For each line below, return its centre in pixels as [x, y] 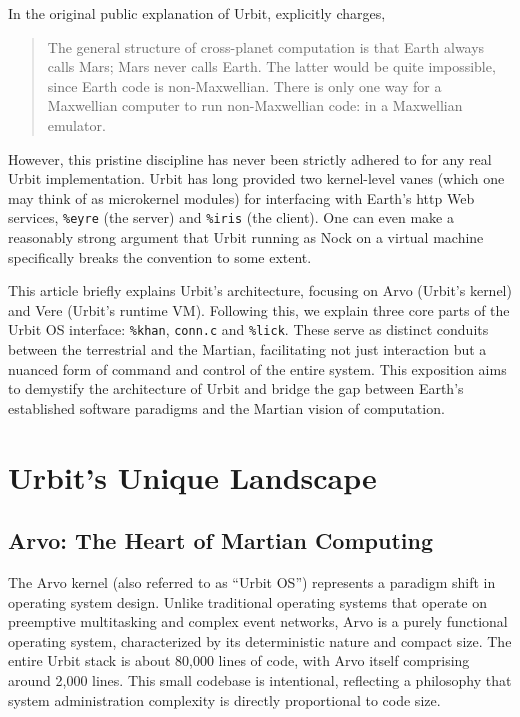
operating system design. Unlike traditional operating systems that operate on [247, 601]
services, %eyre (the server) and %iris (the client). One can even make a [231, 217]
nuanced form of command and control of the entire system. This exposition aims [257, 368]
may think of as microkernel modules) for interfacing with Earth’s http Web [241, 197]
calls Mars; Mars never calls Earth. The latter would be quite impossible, [271, 66]
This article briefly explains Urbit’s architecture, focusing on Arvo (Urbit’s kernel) [260, 290]
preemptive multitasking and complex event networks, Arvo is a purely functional [258, 621]
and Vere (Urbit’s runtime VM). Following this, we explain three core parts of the [259, 309]
